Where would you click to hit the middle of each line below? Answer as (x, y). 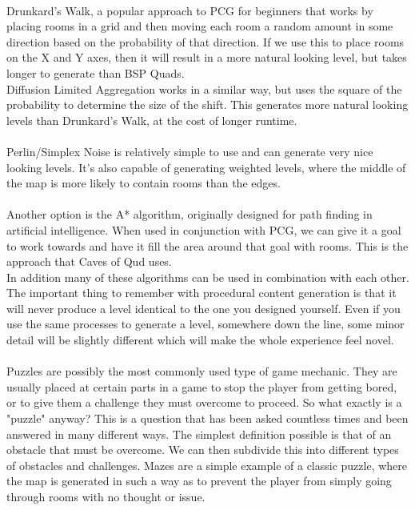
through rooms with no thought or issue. (106, 496)
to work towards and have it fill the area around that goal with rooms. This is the (207, 245)
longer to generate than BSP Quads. (96, 72)
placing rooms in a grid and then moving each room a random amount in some (200, 26)
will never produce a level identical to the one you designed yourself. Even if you (204, 308)
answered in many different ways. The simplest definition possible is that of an (199, 434)
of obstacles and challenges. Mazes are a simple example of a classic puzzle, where (207, 465)
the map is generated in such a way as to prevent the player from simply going (199, 481)
